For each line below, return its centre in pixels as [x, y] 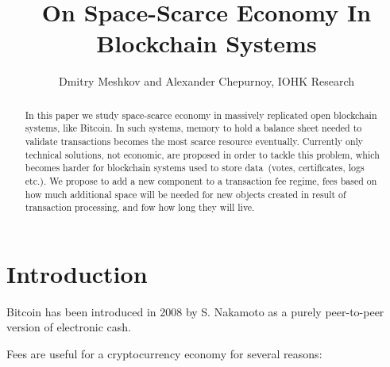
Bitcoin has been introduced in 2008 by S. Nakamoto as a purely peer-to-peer [195, 311]
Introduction [77, 273]
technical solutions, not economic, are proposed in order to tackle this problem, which [202, 154]
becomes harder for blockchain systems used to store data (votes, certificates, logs [195, 168]
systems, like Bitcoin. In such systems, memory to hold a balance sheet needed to [193, 128]
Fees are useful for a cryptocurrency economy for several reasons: [164, 354]
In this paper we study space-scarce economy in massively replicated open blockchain [201, 115]
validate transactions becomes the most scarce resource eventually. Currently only [194, 141]
